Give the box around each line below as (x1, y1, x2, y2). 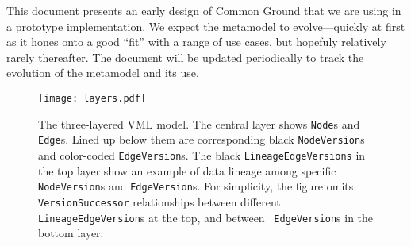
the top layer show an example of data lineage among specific (38, 162, 336, 179)
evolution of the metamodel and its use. (6, 64, 199, 81)
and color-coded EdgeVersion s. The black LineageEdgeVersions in (38, 146, 366, 163)
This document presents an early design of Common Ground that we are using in (6, 2, 401, 18)
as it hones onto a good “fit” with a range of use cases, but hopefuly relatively (6, 33, 386, 50)
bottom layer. (38, 225, 104, 241)
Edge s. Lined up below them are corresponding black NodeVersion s (38, 131, 365, 148)
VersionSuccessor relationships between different (38, 193, 281, 209)
